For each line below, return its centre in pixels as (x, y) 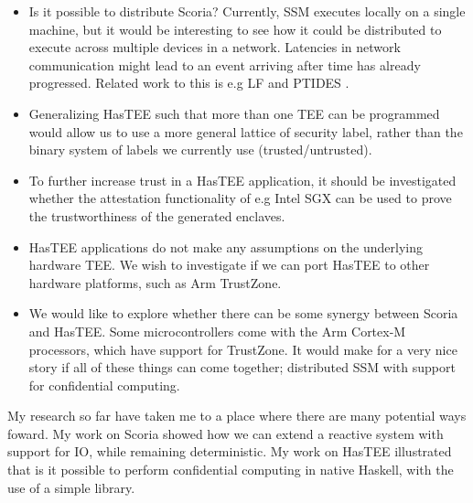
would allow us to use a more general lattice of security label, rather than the (246, 131)
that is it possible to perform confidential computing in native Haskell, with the (231, 470)
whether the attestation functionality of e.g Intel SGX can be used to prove (240, 198)
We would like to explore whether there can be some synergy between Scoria (243, 313)
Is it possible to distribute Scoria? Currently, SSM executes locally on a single (247, 11)
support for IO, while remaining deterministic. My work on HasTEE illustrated (230, 451)
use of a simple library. (71, 487)
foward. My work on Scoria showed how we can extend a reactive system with (226, 433)
